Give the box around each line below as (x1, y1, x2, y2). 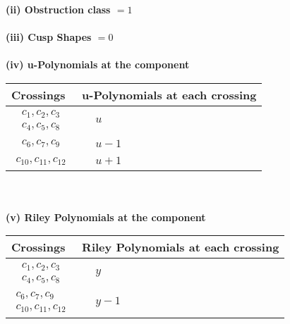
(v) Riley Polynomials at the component (6, 209, 206, 224)
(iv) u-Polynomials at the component (6, 57, 190, 72)
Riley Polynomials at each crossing (82, 239, 279, 256)
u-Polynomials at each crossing (82, 86, 257, 103)
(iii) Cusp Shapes (6, 30, 92, 44)
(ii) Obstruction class (6, 2, 111, 16)
